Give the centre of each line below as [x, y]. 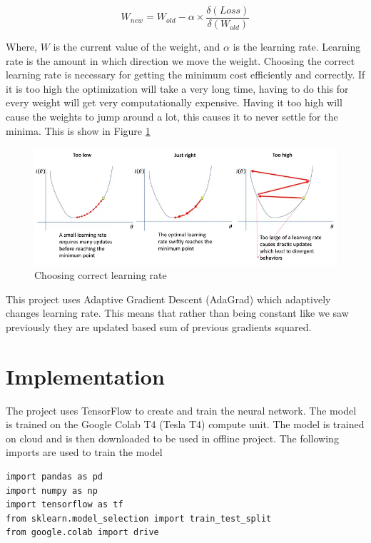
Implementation [85, 376]
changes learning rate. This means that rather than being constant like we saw [177, 313]
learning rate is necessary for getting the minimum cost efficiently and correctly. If [185, 75]
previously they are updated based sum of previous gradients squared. [159, 326]
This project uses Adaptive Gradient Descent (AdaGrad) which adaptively [168, 299]
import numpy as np [52, 491]
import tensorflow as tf [65, 505]
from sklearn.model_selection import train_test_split [139, 518]
